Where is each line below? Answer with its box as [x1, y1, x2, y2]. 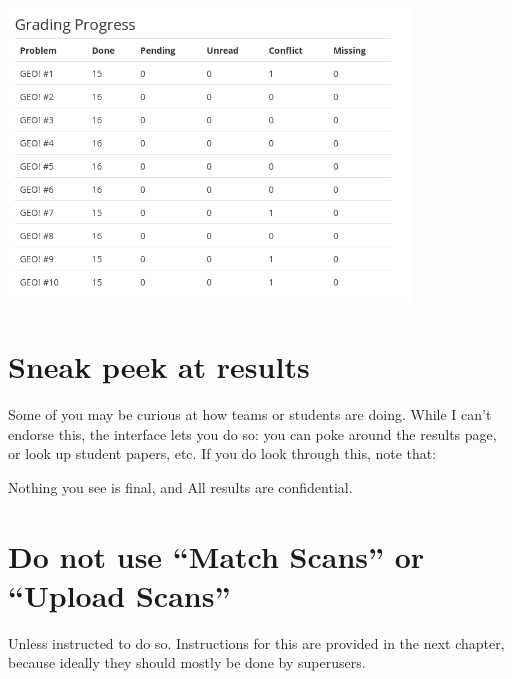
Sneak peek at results [8, 346, 310, 387]
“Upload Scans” [8, 574, 231, 615]
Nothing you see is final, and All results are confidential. [8, 476, 353, 497]
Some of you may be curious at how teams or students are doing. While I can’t [8, 404, 492, 425]
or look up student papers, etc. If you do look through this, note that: [8, 443, 437, 464]
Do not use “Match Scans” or [8, 535, 425, 576]
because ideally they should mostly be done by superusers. [8, 652, 366, 673]
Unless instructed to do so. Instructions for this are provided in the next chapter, [8, 632, 505, 653]
